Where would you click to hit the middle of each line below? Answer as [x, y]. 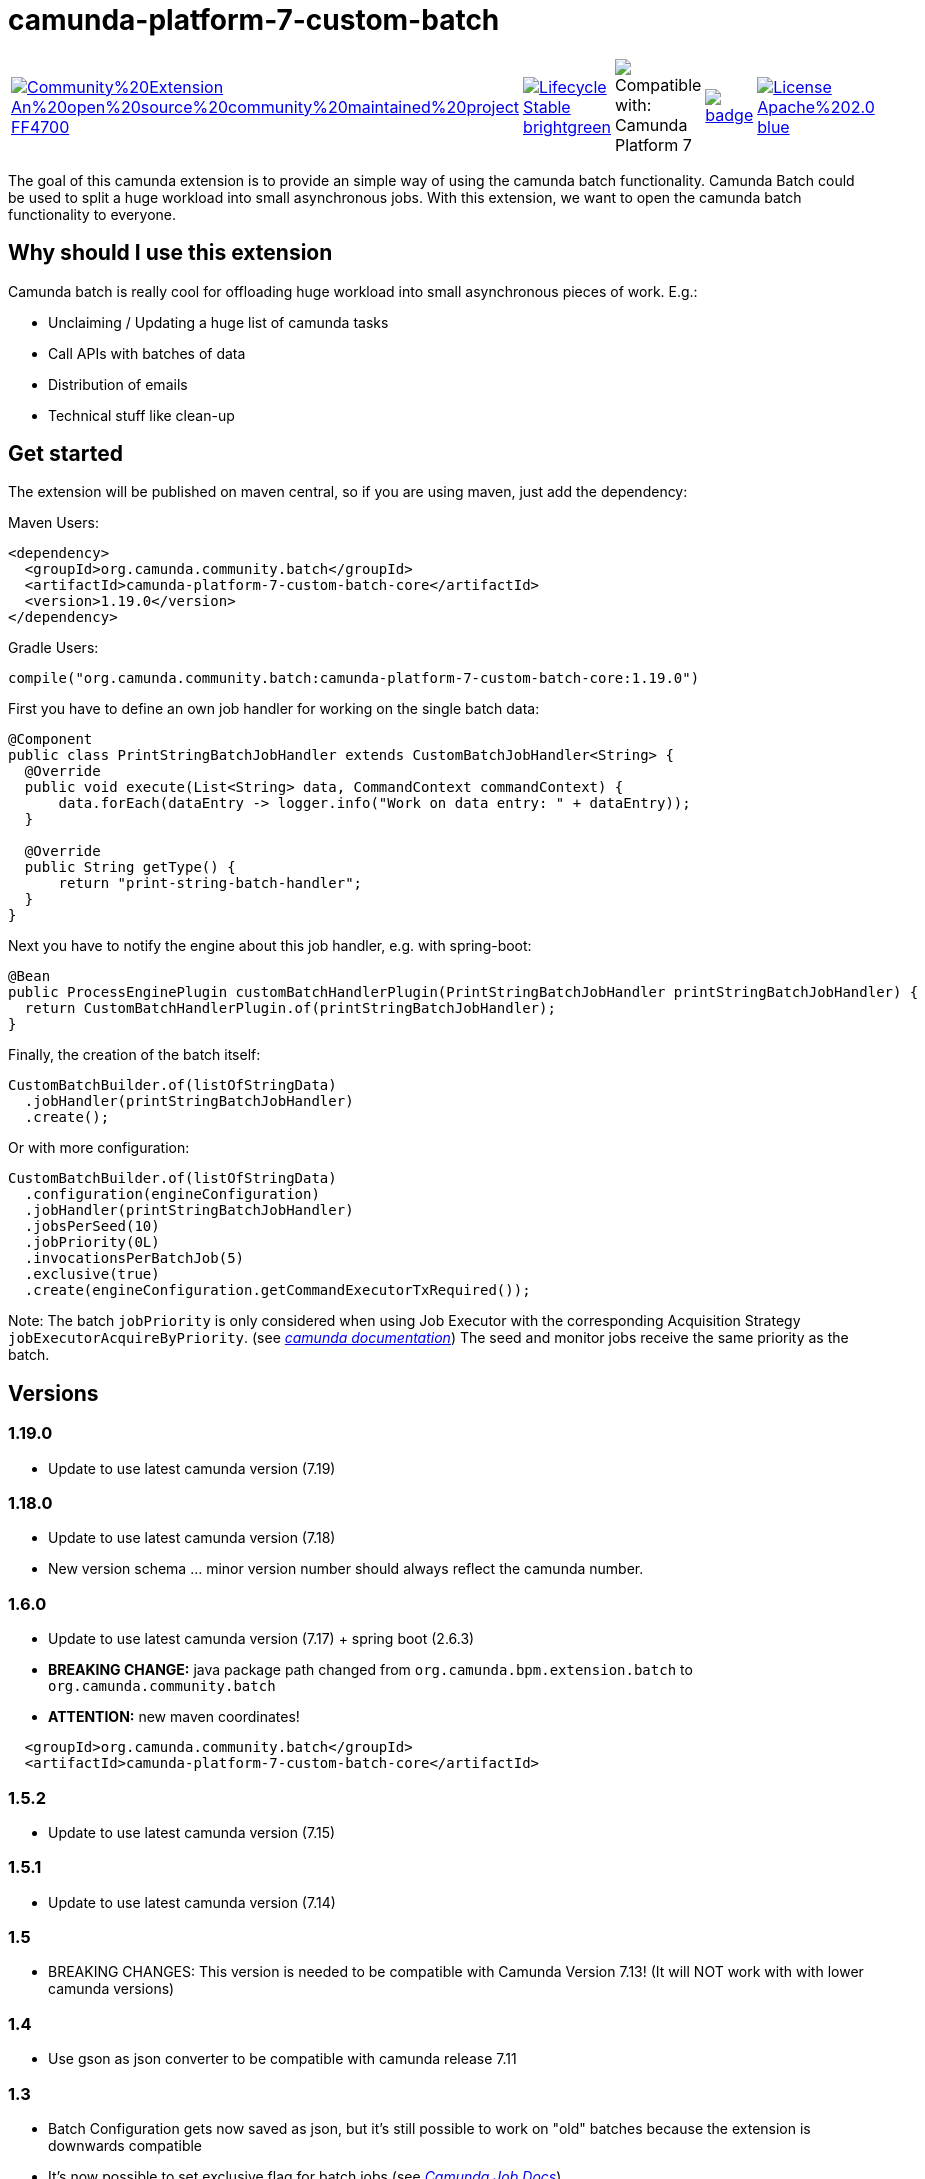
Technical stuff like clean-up [141, 415]
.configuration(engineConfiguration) [172, 1194]
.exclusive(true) [92, 1274]
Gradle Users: [53, 648]
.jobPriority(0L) [92, 1242]
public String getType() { [130, 867]
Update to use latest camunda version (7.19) [192, 1468]
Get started [65, 454]
